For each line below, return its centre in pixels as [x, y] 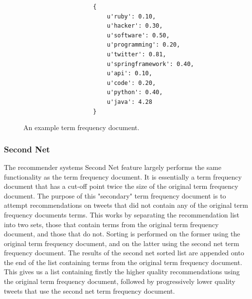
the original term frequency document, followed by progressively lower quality [120, 281]
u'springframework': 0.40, [150, 64]
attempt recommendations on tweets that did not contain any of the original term [126, 205]
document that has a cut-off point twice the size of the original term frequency [121, 186]
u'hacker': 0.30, [135, 26]
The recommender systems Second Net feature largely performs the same [113, 167]
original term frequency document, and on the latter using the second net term [122, 243]
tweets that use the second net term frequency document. [90, 291]
